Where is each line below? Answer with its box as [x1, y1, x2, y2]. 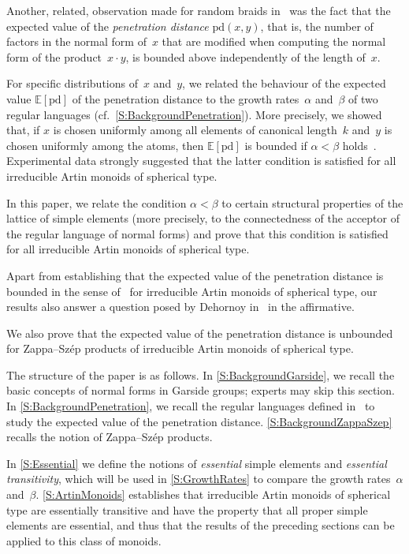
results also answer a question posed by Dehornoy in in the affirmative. [6, 298, 355, 315]
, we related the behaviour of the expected [182, 75, 386, 92]
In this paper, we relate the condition [6, 194, 187, 211]
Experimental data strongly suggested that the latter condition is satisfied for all [6, 152, 396, 169]
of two [348, 90, 378, 107]
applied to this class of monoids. [6, 532, 162, 548]
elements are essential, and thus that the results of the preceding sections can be [6, 517, 395, 533]
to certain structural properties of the [221, 194, 403, 211]
